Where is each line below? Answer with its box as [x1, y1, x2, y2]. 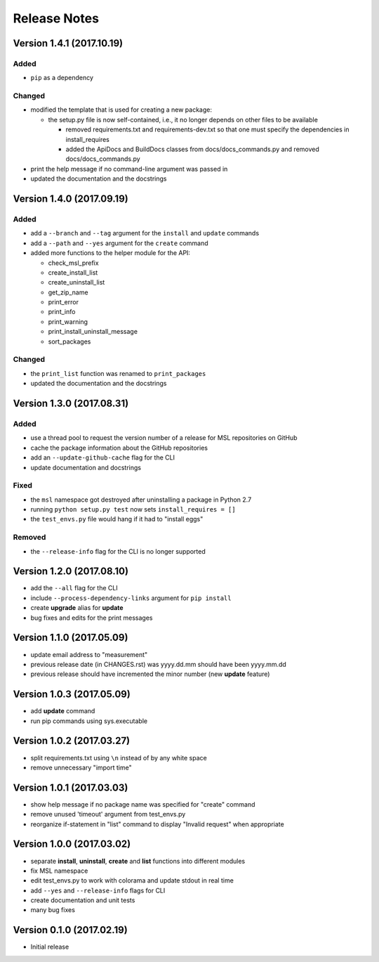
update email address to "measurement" [30, 650, 148, 658]
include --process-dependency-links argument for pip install [30, 594, 232, 602]
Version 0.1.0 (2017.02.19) [13, 924, 128, 936]
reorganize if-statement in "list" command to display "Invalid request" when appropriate [30, 819, 284, 828]
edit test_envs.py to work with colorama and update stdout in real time [30, 876, 234, 885]
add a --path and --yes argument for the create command [30, 239, 208, 247]
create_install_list [48, 268, 98, 277]
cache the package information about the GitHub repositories [30, 443, 208, 452]
